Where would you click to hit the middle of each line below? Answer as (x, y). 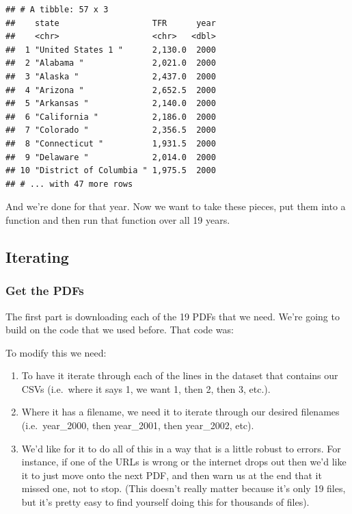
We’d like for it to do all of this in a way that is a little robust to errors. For (181, 448)
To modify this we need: (56, 352)
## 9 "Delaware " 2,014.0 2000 (111, 157)
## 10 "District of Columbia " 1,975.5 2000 (111, 171)
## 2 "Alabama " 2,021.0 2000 (111, 63)
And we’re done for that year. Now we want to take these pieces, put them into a (176, 206)
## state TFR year (111, 23)
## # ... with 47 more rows (69, 184)
